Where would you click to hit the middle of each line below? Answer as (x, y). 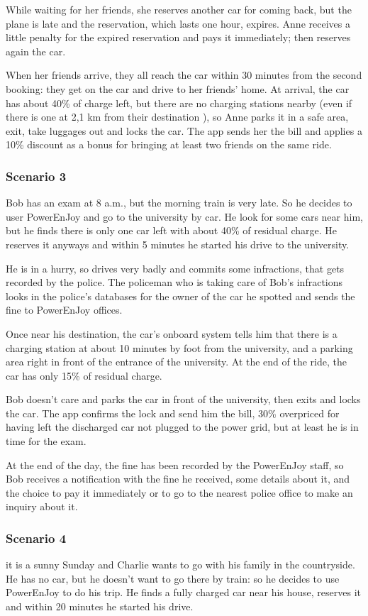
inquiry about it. (42, 506)
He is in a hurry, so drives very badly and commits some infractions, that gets (175, 268)
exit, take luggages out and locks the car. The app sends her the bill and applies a (184, 130)
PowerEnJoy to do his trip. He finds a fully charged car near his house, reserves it (184, 592)
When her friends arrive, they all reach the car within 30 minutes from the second (184, 75)
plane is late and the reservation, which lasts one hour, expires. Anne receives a (178, 23)
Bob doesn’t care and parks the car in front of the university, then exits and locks (183, 399)
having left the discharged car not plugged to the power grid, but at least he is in (182, 427)
